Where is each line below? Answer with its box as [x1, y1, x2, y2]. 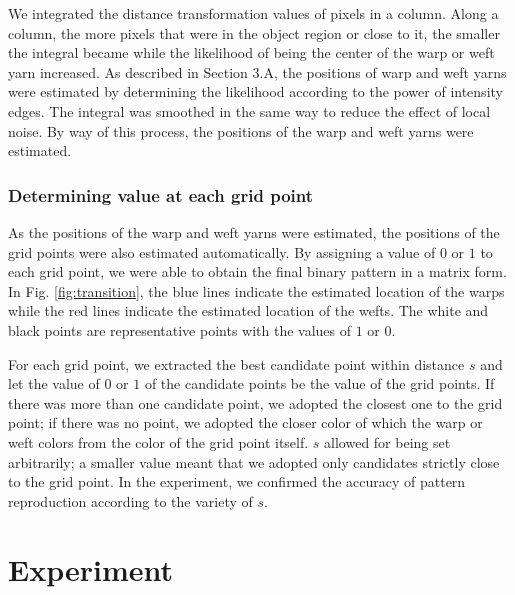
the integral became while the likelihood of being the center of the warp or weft [8, 42, 495, 63]
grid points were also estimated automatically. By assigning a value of [8, 241, 436, 262]
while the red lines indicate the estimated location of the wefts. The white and [8, 300, 489, 321]
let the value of [8, 373, 100, 394]
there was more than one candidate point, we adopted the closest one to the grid [8, 392, 503, 413]
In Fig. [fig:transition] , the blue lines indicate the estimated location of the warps [8, 280, 505, 301]
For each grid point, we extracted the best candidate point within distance [8, 353, 465, 374]
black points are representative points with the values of [8, 319, 352, 340]
